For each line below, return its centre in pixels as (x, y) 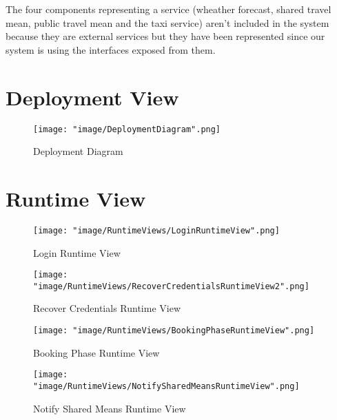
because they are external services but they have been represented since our (165, 36)
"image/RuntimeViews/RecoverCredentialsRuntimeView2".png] (171, 286)
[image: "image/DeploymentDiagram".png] (127, 129)
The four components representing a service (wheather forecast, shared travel (168, 9)
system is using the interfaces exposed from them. (111, 49)
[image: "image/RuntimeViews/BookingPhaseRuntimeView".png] (174, 331)
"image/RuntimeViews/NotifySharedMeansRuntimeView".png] (166, 386)
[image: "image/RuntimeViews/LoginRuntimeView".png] (156, 230)
